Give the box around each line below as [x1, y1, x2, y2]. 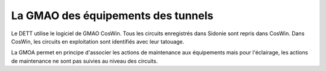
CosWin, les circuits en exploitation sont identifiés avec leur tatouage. [11, 38, 185, 45]
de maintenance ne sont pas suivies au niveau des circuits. [11, 57, 158, 64]
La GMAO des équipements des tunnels [11, 9, 214, 22]
